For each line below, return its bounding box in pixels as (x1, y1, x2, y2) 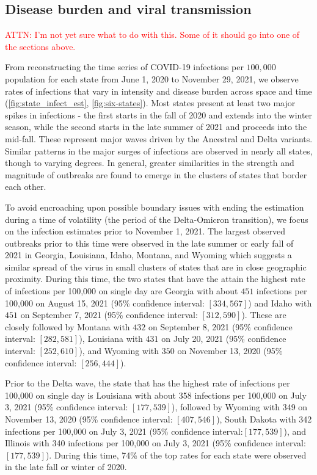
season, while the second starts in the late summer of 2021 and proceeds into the (5, 120, 307, 133)
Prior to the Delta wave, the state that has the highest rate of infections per (5, 377, 290, 390)
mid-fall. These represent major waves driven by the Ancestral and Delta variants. (5, 132, 313, 145)
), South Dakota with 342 (216, 413, 312, 426)
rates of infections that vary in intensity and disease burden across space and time (5, 84, 312, 97)
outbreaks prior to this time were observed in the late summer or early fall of (5, 236, 294, 249)
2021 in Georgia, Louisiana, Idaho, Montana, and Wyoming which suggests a (5, 248, 292, 261)
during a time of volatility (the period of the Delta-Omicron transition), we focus (5, 212, 308, 225)
